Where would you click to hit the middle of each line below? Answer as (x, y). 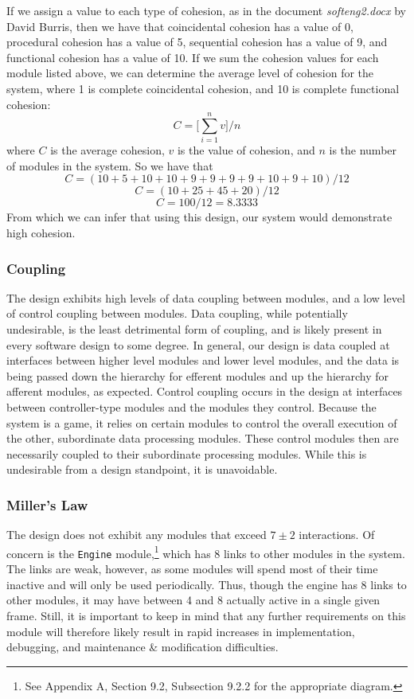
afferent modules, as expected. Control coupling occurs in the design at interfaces (205, 391)
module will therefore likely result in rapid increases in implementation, (181, 631)
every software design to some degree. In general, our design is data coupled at (198, 344)
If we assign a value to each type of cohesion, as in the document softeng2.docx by (206, 10)
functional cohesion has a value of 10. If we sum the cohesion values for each (193, 57)
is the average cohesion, (107, 150)
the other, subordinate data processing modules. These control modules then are (203, 438)
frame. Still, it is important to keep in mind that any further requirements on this (206, 615)
